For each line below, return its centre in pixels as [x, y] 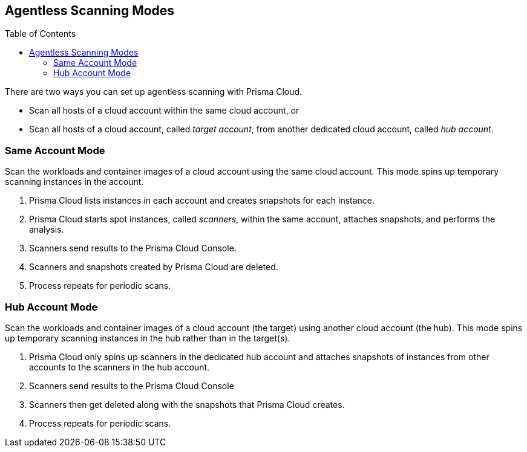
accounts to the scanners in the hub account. [119, 367]
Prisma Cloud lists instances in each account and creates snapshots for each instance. [202, 201]
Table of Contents [41, 34]
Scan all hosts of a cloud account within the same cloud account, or [164, 111]
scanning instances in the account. [74, 182]
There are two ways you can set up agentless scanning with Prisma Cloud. [154, 92]
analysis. [47, 230]
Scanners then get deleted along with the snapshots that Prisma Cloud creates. [187, 404]
